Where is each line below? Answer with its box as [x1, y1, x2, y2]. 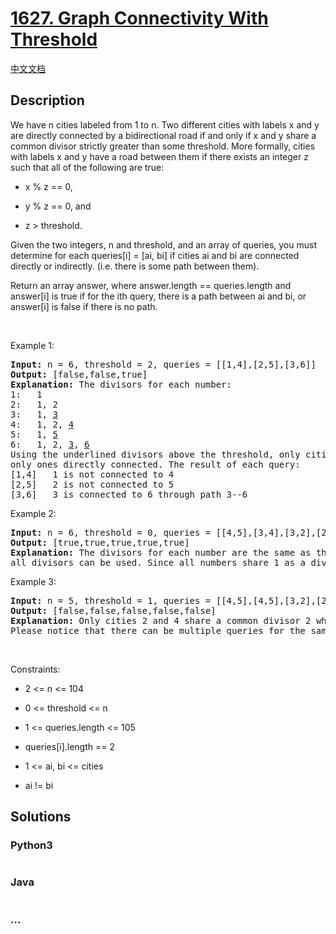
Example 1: [10, 339, 55, 351]
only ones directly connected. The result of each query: [10, 458, 301, 470]
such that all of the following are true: [10, 161, 165, 173]
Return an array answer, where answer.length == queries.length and [10, 279, 292, 291]
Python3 [10, 838, 53, 852]
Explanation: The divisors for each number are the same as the [10, 547, 333, 558]
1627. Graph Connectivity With [10, 7, 269, 30]
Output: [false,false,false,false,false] [10, 605, 217, 616]
